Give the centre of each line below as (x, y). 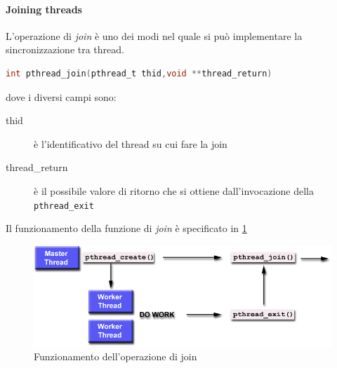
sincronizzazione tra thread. (65, 49)
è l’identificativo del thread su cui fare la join (131, 143)
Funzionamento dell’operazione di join (115, 356)
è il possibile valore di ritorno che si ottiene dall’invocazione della (174, 190)
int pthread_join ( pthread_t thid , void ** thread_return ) (139, 73)
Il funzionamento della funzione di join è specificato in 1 (126, 228)
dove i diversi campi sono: (61, 96)
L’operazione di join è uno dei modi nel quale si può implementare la (154, 35)
